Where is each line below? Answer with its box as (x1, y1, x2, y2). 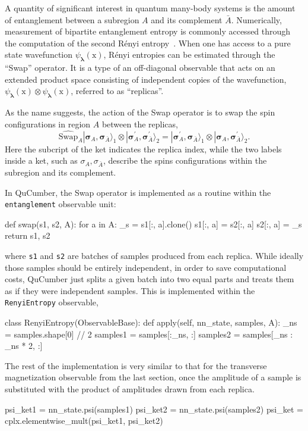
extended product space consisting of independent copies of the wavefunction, (5, 73, 287, 85)
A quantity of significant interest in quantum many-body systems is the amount (5, 2, 296, 14)
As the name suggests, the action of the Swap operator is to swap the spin (5, 106, 275, 118)
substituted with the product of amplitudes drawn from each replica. (5, 383, 255, 395)
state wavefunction (5, 48, 73, 61)
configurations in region (5, 117, 91, 130)
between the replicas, (101, 117, 178, 130)
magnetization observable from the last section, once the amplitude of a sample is (5, 371, 301, 383)
